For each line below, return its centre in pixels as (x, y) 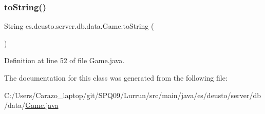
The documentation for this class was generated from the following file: (116, 78)
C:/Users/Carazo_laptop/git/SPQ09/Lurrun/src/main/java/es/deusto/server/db (133, 95)
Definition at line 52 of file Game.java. (64, 60)
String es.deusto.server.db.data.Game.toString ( (79, 26)
